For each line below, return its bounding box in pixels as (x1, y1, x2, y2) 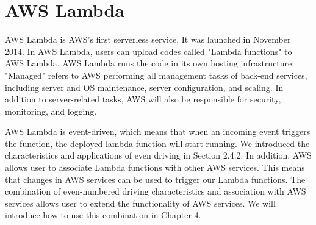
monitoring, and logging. (5, 104, 97, 117)
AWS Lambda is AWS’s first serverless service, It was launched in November (5, 33, 291, 46)
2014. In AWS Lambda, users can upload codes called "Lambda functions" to (5, 45, 292, 57)
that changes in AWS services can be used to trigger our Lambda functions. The (5, 173, 306, 185)
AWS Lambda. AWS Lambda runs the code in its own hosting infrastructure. (5, 57, 295, 70)
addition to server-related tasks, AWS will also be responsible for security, (5, 93, 281, 105)
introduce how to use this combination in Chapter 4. (5, 209, 201, 221)
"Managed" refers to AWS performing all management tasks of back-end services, (5, 68, 307, 81)
